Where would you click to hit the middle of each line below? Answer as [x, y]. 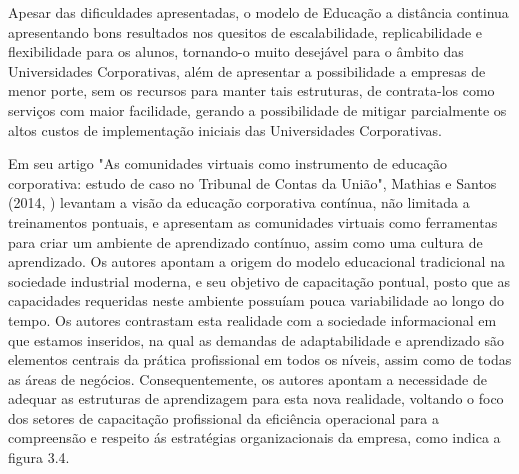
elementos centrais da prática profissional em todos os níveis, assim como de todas [260, 359]
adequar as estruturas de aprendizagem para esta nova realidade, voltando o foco [256, 398]
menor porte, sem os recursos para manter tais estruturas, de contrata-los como [251, 90]
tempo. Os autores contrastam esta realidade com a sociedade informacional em [252, 319]
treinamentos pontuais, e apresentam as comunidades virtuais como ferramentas [253, 221]
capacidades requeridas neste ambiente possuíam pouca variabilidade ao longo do [256, 300]
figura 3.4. [39, 457]
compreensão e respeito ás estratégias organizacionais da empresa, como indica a [254, 437]
